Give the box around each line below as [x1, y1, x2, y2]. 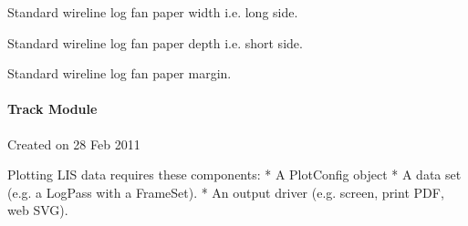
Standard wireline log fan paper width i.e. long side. [7, 3, 298, 21]
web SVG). [7, 200, 68, 220]
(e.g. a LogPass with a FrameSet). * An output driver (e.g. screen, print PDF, [7, 182, 444, 201]
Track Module [7, 99, 98, 118]
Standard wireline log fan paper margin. [7, 64, 232, 83]
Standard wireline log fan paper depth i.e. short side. [7, 33, 303, 52]
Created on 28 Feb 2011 [7, 134, 140, 153]
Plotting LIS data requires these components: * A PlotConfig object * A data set [7, 165, 462, 184]
